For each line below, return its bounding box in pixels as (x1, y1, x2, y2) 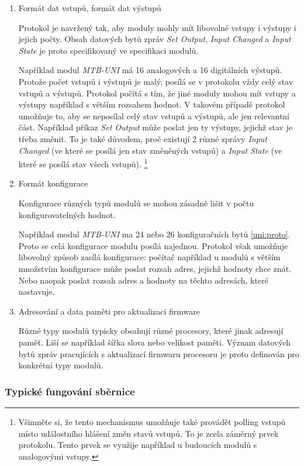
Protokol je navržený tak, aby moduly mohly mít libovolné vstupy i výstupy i (18, 21, 296, 33)
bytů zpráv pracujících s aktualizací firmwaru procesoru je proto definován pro (18, 347, 299, 360)
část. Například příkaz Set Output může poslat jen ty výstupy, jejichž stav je (18, 121, 293, 133)
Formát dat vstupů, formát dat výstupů (18, 2, 161, 13)
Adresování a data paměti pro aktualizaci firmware (18, 305, 200, 317)
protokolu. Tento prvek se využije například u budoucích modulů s (18, 439, 257, 451)
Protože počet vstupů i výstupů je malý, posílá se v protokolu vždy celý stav (18, 75, 293, 87)
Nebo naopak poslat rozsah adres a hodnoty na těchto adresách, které (18, 274, 268, 286)
